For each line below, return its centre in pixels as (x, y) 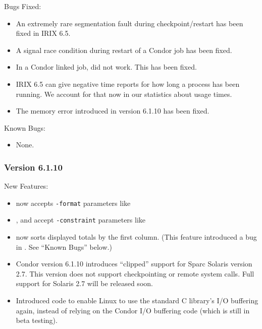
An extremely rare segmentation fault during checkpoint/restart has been (129, 23)
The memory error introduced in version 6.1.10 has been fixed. (113, 111)
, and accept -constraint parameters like (81, 220)
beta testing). (37, 320)
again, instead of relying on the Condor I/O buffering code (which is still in (133, 310)
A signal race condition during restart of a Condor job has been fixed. (124, 50)
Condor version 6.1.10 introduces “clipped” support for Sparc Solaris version (134, 264)
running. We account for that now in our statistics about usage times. (124, 94)
